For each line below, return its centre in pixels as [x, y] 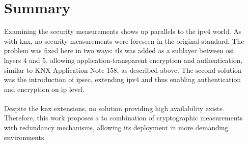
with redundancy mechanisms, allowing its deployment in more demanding [116, 128]
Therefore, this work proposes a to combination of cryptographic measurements [123, 118]
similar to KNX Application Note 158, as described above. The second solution [123, 70]
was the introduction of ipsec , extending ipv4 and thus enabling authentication [123, 79]
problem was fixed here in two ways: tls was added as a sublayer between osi [119, 50]
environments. [25, 137]
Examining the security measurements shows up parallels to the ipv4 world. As [123, 31]
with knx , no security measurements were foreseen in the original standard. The [124, 41]
